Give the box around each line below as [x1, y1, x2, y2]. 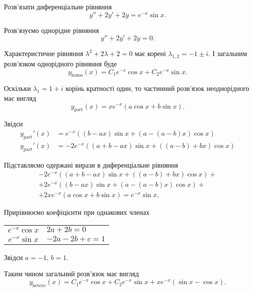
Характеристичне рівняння [4, 48, 84, 58]
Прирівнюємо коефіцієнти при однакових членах [4, 207, 150, 217]
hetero [32, 283, 46, 288]
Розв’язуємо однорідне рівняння [4, 25, 99, 35]
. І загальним [208, 48, 247, 58]
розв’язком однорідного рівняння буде [4, 58, 117, 68]
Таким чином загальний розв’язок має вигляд [4, 268, 139, 279]
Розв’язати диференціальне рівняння [4, 1, 112, 11]
